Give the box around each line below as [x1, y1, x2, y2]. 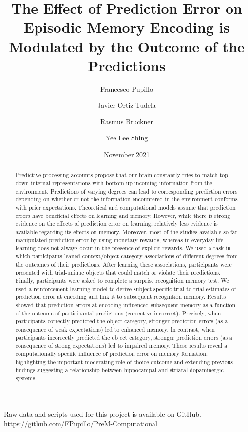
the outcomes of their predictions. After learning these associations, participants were [15, 260, 232, 268]
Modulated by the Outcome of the [9, 36, 245, 56]
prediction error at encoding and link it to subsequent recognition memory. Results [15, 293, 226, 301]
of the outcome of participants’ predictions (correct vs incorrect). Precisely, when [15, 309, 221, 317]
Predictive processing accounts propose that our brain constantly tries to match [15, 171, 218, 179]
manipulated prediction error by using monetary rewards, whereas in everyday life [15, 236, 224, 244]
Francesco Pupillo [100, 83, 153, 94]
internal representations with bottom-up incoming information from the [31, 179, 212, 187]
